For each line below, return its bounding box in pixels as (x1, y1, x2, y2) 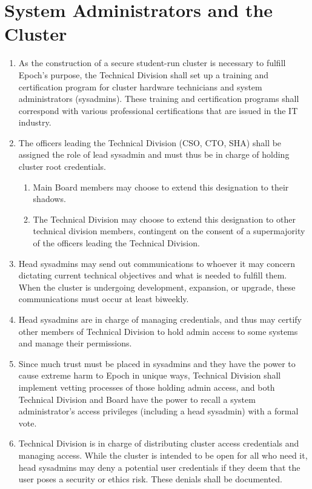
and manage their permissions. (18, 337, 132, 349)
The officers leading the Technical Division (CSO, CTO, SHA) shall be (18, 136, 282, 149)
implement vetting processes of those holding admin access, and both (18, 380, 275, 393)
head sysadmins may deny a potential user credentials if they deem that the (18, 460, 300, 473)
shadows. (33, 192, 66, 205)
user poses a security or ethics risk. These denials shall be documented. (18, 473, 282, 485)
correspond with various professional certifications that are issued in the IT (18, 104, 298, 116)
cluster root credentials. (18, 160, 106, 173)
